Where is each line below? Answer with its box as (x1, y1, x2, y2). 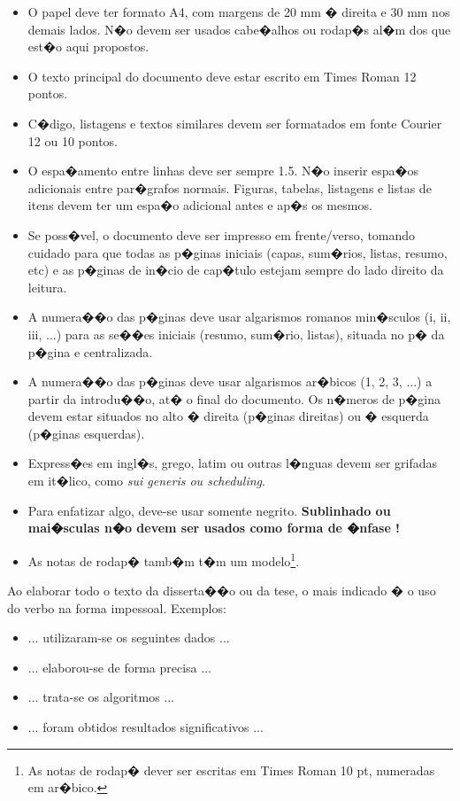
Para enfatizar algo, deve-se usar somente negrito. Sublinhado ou (27, 501, 391, 519)
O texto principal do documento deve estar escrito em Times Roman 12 (27, 66, 417, 85)
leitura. (27, 277, 67, 296)
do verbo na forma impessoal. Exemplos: (7, 598, 226, 617)
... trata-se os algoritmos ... (27, 688, 174, 706)
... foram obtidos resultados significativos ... (27, 718, 264, 736)
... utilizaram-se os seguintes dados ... (27, 628, 230, 647)
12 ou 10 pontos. (27, 131, 118, 150)
